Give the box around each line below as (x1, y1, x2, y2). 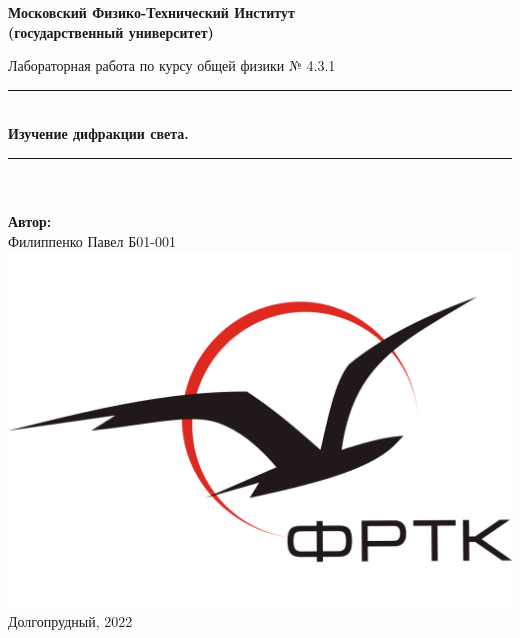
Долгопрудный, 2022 (8, 611, 133, 632)
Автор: (8, 211, 52, 232)
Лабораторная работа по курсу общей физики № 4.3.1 (8, 55, 336, 76)
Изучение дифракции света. (8, 123, 189, 144)
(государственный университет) (8, 21, 214, 42)
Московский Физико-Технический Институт (8, 2, 295, 22)
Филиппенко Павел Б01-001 (8, 230, 176, 251)
